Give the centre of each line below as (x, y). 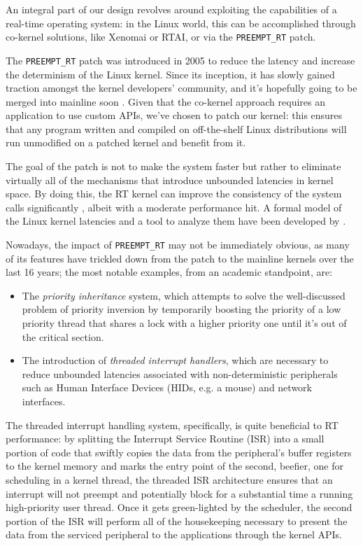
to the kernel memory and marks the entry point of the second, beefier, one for (175, 466)
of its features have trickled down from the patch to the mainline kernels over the (180, 258)
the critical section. (63, 336)
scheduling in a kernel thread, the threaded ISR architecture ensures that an (169, 479)
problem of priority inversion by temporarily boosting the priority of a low (181, 309)
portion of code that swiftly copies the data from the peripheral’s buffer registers (179, 452)
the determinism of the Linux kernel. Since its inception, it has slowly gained (170, 74)
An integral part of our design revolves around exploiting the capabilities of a (171, 9)
